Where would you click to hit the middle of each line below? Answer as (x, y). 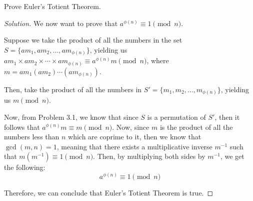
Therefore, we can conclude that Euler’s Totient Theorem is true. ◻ (109, 192)
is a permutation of (176, 117)
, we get (232, 156)
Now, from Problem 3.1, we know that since (71, 117)
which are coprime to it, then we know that (135, 137)
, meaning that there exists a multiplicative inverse (134, 146)
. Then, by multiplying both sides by (149, 156)
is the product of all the (196, 127)
